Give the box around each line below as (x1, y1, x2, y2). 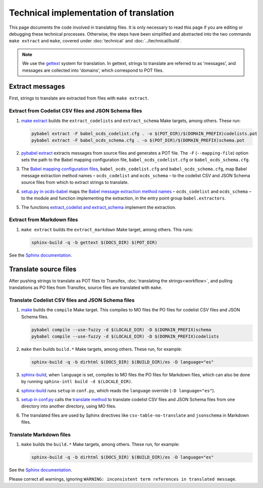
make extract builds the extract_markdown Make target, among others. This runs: (21, 226, 193, 232)
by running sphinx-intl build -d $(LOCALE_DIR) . (21, 379, 133, 385)
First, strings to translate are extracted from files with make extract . (9, 95, 149, 101)
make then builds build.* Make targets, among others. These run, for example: (21, 346, 182, 352)
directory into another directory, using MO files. (21, 403, 116, 409)
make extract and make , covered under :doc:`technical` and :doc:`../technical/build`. (9, 38, 182, 44)
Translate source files (9, 265, 76, 273)
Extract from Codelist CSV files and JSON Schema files (9, 107, 142, 114)
